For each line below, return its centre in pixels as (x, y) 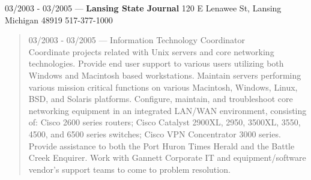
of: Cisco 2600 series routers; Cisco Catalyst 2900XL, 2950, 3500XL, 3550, (165, 122)
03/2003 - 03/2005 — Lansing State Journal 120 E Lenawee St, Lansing (143, 8)
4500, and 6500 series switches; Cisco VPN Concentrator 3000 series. (155, 133)
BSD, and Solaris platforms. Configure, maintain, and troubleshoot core (161, 99)
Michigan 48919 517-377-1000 (59, 19)
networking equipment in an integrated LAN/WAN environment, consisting (168, 110)
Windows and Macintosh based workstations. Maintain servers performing (165, 75)
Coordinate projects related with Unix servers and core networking (151, 51)
